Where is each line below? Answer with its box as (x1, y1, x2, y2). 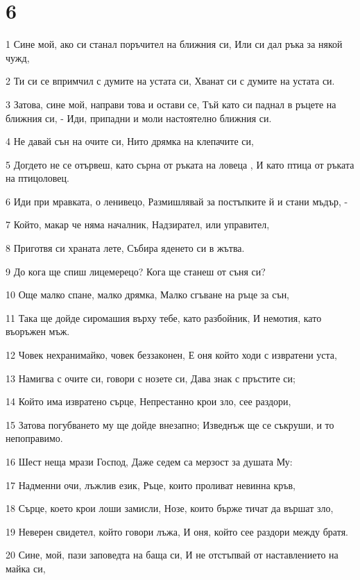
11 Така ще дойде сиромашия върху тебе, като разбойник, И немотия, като (6, 310, 322, 325)
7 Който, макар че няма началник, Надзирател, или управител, (6, 217, 270, 232)
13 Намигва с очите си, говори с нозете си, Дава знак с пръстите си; (6, 370, 295, 385)
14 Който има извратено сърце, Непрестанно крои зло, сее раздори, (6, 394, 291, 409)
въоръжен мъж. (6, 324, 70, 339)
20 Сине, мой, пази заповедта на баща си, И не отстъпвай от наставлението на (6, 547, 338, 562)
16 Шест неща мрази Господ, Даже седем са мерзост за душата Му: (6, 454, 293, 468)
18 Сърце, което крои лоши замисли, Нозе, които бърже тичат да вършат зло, (6, 501, 334, 515)
